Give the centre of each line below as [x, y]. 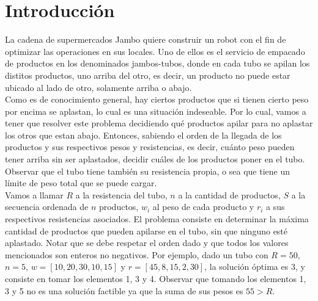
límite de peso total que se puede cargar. [81, 183]
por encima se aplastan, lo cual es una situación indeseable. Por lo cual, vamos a [156, 111]
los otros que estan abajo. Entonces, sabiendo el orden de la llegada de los [143, 135]
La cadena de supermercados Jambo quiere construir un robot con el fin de [146, 39]
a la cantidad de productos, [229, 194]
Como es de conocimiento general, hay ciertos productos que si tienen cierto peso [157, 99]
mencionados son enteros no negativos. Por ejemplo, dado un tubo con [137, 254]
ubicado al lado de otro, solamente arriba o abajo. [98, 87]
